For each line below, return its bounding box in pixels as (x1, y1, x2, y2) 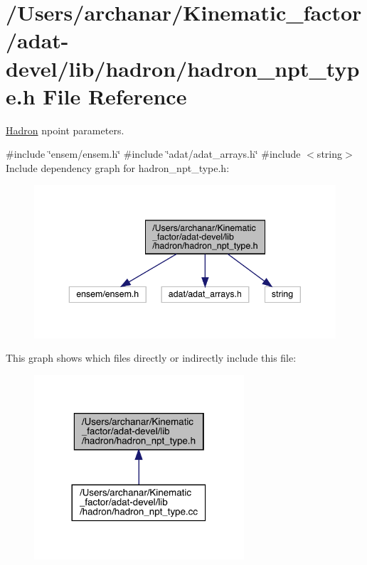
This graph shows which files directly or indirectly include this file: (6, 350, 297, 365)
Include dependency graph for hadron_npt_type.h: (6, 160, 230, 175)
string (317, 146, 342, 161)
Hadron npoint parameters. (6, 122, 124, 137)
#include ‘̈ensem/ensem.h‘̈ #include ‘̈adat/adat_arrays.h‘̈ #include (6, 146, 301, 161)
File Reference (43, 81, 187, 110)
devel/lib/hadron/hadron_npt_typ (6, 53, 360, 82)
